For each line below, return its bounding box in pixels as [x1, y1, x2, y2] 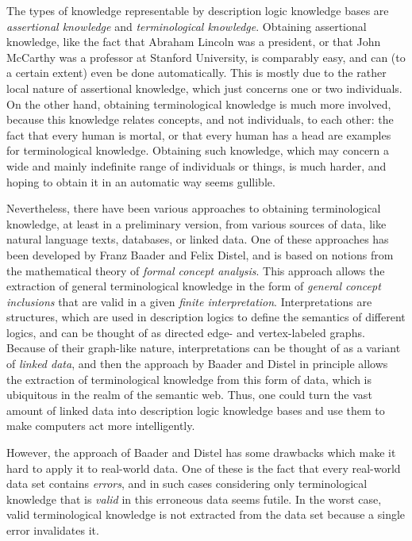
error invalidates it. [6, 522, 99, 538]
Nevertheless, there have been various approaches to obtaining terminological [6, 200, 381, 217]
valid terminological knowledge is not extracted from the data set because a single [6, 506, 406, 523]
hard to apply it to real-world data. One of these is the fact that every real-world [6, 459, 401, 476]
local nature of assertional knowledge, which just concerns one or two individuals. [6, 79, 402, 96]
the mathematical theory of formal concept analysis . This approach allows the [6, 262, 385, 278]
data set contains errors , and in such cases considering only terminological [6, 475, 368, 492]
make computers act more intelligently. [6, 417, 195, 434]
